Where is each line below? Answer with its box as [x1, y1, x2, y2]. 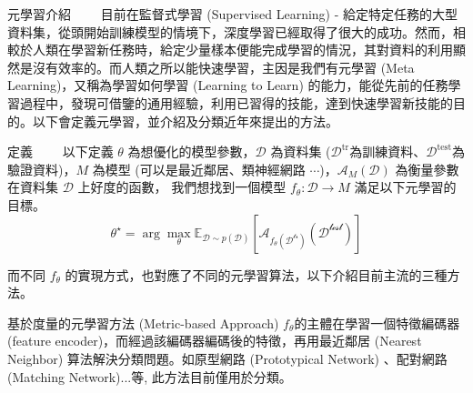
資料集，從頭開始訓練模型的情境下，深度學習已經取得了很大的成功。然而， [7, 22, 453, 41]
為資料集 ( [270, 142, 331, 161]
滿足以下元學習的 [354, 177, 457, 196]
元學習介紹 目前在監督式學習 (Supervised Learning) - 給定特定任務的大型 [7, 5, 458, 23]
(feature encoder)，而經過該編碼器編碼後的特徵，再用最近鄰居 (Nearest [7, 331, 422, 350]
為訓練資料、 [349, 142, 427, 161]
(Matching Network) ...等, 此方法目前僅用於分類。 [7, 367, 292, 386]
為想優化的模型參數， [127, 142, 256, 161]
